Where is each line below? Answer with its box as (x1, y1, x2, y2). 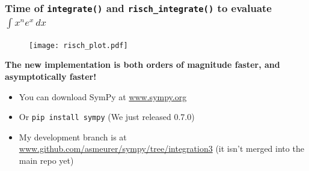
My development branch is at (19, 130, 127, 143)
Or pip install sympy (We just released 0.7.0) (19, 110, 195, 123)
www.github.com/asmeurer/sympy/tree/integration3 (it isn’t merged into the (19, 142, 304, 155)
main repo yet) (19, 154, 74, 167)
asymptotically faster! (5, 70, 97, 83)
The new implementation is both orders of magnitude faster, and (5, 58, 280, 71)
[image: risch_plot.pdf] (29, 41, 128, 50)
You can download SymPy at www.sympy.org (19, 90, 187, 103)
